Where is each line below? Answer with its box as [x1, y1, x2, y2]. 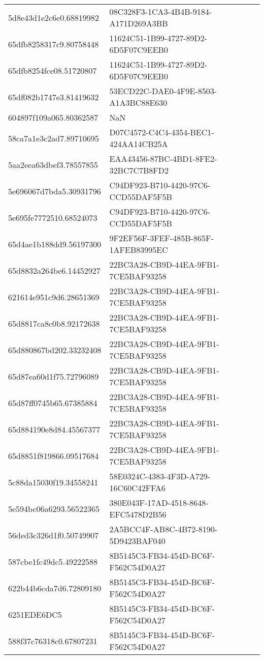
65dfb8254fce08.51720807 [8, 64, 97, 76]
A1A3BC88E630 [109, 97, 168, 108]
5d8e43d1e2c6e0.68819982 [8, 11, 99, 23]
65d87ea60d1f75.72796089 [8, 370, 99, 382]
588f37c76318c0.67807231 [8, 635, 97, 647]
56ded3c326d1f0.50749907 [8, 529, 99, 541]
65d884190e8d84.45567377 [8, 423, 101, 435]
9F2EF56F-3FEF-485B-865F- [109, 232, 214, 244]
